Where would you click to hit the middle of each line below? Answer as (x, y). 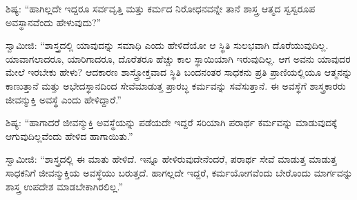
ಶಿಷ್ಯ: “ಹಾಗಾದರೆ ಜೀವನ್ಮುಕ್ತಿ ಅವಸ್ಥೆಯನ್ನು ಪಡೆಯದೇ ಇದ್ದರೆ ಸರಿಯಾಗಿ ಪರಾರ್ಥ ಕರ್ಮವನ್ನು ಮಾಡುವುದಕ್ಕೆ (171, 122)
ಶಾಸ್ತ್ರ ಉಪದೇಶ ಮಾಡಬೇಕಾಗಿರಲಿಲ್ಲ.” (65, 186)
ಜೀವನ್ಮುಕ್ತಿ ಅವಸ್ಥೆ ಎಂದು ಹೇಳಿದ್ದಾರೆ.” (64, 99)
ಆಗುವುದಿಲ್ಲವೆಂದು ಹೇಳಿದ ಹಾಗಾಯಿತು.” (69, 136)
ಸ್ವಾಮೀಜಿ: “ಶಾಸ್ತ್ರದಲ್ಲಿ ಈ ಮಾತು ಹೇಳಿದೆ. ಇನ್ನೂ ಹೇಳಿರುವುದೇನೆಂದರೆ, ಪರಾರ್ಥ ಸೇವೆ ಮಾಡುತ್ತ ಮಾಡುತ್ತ (171, 159)
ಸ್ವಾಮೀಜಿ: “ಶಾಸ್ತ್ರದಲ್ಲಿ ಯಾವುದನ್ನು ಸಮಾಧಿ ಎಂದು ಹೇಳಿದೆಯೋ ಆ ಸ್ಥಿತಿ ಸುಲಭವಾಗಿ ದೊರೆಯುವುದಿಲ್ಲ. (167, 45)
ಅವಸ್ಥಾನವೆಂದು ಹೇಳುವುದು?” (54, 22)
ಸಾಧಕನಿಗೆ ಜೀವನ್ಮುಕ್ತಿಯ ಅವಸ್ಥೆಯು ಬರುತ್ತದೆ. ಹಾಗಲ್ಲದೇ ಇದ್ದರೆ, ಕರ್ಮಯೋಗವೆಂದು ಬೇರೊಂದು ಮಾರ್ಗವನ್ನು (179, 172)
